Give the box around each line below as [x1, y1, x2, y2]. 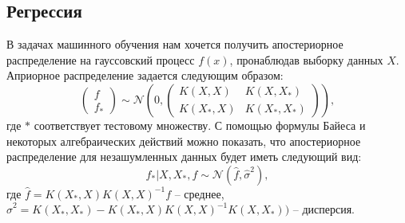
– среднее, [174, 185, 224, 201]
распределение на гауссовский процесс [6, 51, 195, 68]
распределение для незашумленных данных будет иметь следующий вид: [6, 148, 362, 165]
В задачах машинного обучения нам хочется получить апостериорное [6, 36, 343, 53]
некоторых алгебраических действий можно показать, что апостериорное [6, 132, 361, 149]
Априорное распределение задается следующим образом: [6, 67, 284, 84]
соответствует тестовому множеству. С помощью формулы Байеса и [34, 116, 366, 133]
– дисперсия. [292, 201, 355, 217]
